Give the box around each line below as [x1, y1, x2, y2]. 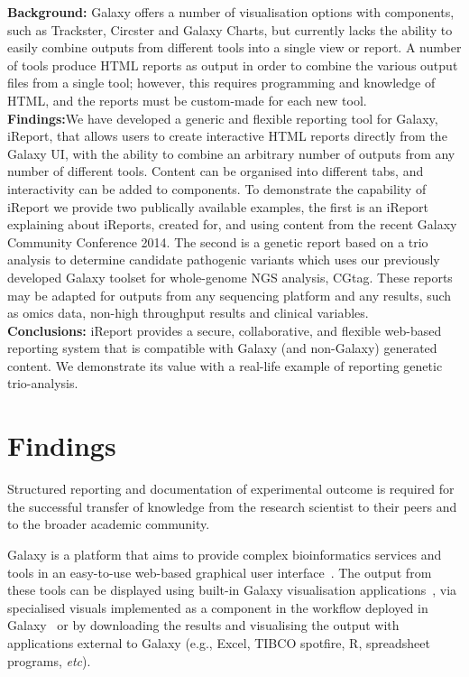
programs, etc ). [7, 651, 91, 670]
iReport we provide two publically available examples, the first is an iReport [7, 197, 429, 216]
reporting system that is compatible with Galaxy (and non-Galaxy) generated [7, 338, 437, 357]
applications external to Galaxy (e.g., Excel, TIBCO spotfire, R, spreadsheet [7, 633, 430, 652]
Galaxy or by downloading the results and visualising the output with [7, 616, 400, 635]
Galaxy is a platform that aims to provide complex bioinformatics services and [7, 544, 442, 563]
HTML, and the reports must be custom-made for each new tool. [7, 90, 367, 109]
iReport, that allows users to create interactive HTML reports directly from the [7, 126, 447, 145]
